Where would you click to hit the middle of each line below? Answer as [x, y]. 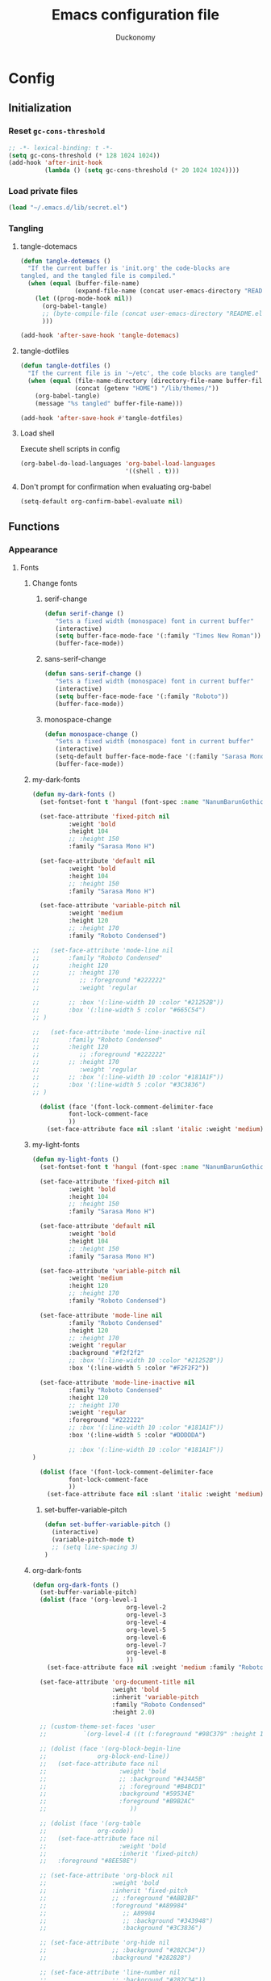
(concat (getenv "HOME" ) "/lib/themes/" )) [147, 388]
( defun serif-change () [84, 613]
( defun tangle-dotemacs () [65, 261]
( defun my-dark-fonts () [74, 794]
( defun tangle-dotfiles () [65, 366]
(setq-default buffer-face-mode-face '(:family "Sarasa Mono [160, 757]
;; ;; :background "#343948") [126, 1920]
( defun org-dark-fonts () [75, 1585]
